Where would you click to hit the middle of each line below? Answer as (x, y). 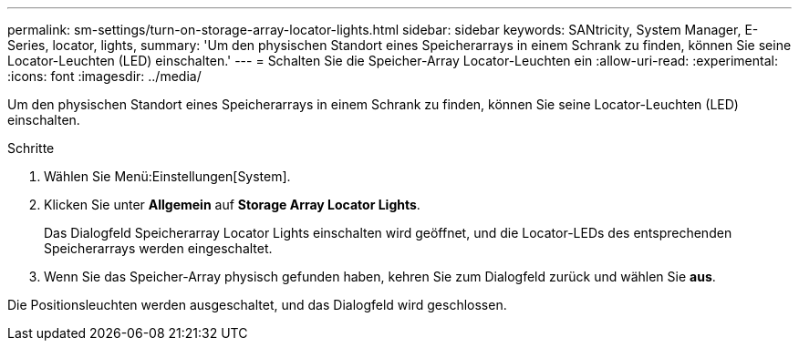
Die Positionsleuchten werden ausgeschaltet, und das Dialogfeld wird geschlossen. (257, 305)
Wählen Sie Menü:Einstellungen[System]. (167, 176)
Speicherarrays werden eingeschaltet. (158, 248)
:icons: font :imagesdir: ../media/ (104, 76)
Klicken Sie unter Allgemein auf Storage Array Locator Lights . (232, 205)
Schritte (31, 148)
